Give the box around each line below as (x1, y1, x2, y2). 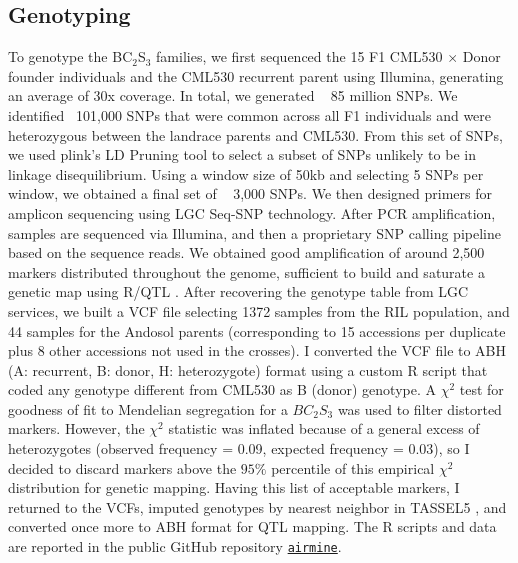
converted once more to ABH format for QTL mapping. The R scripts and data (8, 516, 497, 537)
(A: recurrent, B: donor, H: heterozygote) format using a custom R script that (8, 359, 488, 380)
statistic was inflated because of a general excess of (168, 418, 480, 439)
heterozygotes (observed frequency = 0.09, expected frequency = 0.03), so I (8, 438, 470, 459)
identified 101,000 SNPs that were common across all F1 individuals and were (8, 104, 492, 125)
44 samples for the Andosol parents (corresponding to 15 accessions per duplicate (8, 320, 506, 341)
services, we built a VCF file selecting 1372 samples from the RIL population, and (8, 300, 510, 321)
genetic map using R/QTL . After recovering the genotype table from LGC (8, 281, 469, 302)
